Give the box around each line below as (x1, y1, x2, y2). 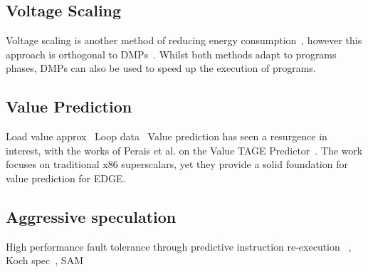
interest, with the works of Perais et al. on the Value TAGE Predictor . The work (6, 142, 363, 157)
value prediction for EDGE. (6, 170, 126, 185)
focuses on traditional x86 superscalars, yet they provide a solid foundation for (6, 157, 348, 172)
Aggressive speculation (6, 205, 177, 227)
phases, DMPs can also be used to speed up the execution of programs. (6, 61, 316, 75)
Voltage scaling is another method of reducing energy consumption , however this (6, 33, 362, 48)
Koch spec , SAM (6, 253, 83, 268)
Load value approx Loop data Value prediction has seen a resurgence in (6, 129, 327, 144)
